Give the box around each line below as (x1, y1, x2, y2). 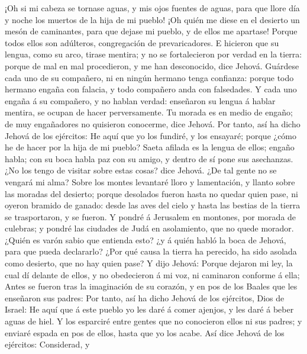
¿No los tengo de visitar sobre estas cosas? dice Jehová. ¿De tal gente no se (5, 164, 277, 176)
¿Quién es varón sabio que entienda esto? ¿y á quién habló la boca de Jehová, (5, 233, 286, 246)
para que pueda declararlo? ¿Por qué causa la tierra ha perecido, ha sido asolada (5, 245, 297, 258)
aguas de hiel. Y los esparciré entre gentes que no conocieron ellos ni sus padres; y (5, 315, 302, 327)
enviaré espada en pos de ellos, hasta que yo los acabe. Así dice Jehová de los (5, 326, 285, 339)
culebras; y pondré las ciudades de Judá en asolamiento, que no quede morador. (5, 222, 294, 234)
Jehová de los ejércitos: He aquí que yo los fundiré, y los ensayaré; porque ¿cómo (5, 129, 297, 141)
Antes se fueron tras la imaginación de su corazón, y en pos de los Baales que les (5, 280, 298, 292)
